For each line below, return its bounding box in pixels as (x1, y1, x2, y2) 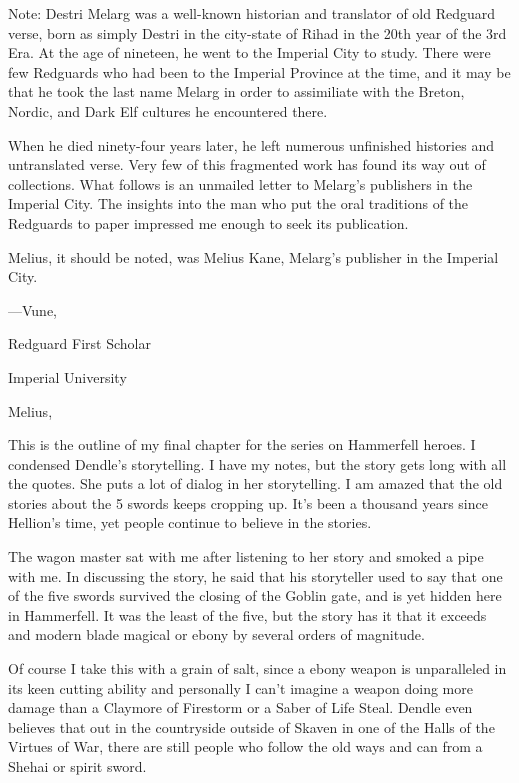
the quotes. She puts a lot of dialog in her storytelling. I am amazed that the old (8, 473, 503, 494)
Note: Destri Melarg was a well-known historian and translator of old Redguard (8, 3, 496, 23)
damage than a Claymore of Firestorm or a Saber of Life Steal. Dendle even (8, 697, 473, 718)
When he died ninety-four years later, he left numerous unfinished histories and (8, 134, 494, 155)
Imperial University (8, 366, 127, 387)
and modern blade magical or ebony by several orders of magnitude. (8, 624, 425, 645)
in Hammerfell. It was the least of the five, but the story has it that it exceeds (8, 604, 487, 625)
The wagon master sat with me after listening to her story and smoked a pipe (8, 546, 484, 567)
